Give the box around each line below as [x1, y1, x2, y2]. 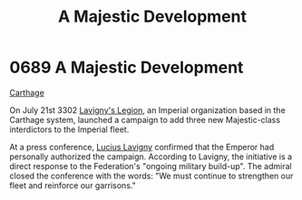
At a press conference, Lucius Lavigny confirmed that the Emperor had [9, 141, 275, 152]
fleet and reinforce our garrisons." [9, 179, 136, 191]
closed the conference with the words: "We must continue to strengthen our [9, 170, 294, 181]
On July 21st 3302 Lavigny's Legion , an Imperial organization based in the [9, 104, 286, 115]
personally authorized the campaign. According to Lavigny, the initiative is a [9, 151, 293, 162]
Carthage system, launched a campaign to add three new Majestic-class [9, 114, 281, 125]
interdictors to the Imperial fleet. [9, 124, 130, 135]
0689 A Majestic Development [9, 57, 244, 78]
